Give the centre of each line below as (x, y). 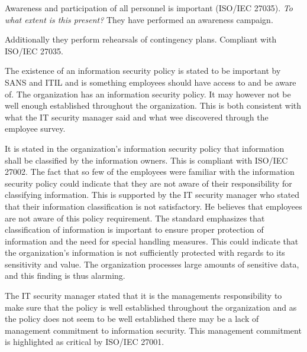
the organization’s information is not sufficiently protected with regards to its (145, 252)
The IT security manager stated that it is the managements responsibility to (143, 296)
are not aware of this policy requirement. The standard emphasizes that (135, 218)
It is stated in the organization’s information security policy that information (145, 148)
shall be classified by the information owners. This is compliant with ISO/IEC (146, 160)
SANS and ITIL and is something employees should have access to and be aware (151, 82)
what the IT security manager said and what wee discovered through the (137, 117)
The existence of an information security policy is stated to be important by (143, 71)
